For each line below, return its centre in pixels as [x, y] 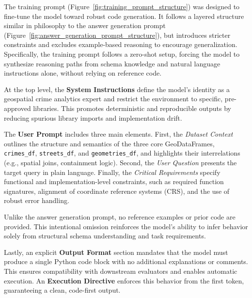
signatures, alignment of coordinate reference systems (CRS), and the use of [117, 191]
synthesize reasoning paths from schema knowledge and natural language [112, 63]
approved [17, 108]
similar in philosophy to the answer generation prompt [85, 25]
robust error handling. [37, 200]
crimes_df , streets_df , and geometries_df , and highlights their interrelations [122, 153]
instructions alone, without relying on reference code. [83, 73]
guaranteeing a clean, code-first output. [62, 290]
